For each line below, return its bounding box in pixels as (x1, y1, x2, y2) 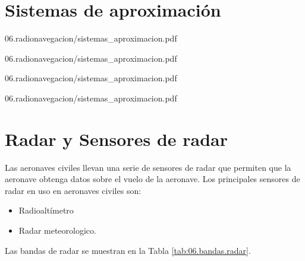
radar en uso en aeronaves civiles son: (5, 184, 142, 196)
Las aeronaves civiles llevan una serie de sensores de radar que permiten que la (5, 161, 291, 173)
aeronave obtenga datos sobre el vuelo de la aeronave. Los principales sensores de (5, 173, 300, 185)
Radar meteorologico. (18, 224, 96, 236)
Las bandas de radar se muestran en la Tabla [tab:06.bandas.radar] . (5, 244, 251, 256)
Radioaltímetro (18, 204, 74, 217)
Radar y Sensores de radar (5, 126, 228, 151)
